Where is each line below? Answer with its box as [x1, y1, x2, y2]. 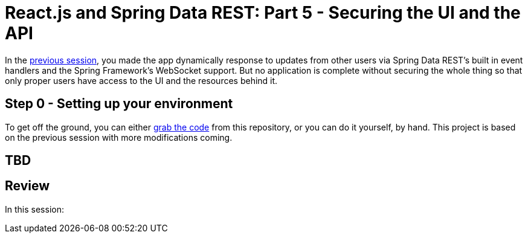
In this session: [5, 204, 64, 214]
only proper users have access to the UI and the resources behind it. [5, 75, 278, 86]
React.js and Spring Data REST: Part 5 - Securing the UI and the [5, 2, 521, 23]
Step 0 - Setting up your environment [5, 96, 233, 112]
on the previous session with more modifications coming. [5, 132, 233, 143]
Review [5, 178, 50, 194]
